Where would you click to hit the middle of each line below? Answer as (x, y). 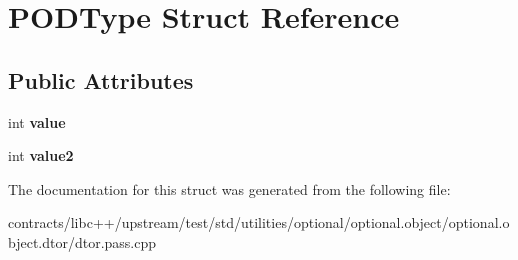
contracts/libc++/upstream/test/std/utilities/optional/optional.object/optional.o (259, 222)
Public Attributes (101, 79)
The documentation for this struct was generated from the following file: (229, 188)
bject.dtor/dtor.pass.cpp (82, 241)
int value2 (41, 155)
